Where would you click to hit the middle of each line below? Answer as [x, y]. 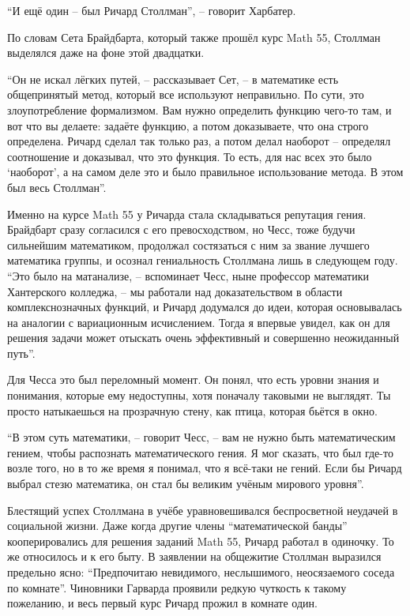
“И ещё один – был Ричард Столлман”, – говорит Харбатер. [152, 10]
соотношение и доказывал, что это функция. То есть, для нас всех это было [190, 156]
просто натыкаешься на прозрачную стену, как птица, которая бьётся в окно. [192, 410]
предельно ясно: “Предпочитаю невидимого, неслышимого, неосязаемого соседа [201, 572]
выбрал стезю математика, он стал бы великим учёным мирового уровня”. [186, 484]
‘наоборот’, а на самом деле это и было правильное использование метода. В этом [205, 172]
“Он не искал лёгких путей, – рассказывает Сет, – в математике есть [173, 79]
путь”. [21, 353]
